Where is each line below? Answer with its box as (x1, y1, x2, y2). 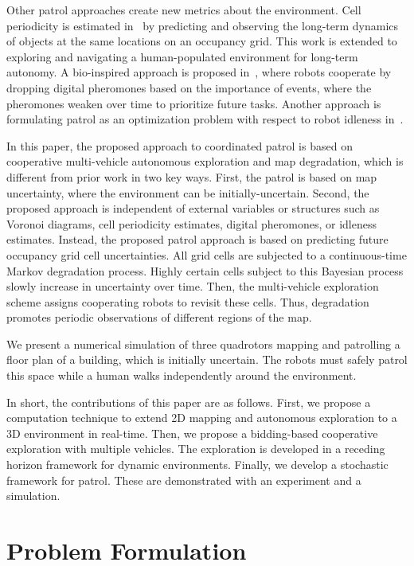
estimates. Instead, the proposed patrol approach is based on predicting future (6, 231, 389, 248)
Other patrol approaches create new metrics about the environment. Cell (6, 2, 361, 18)
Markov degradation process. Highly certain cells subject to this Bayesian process (6, 262, 404, 279)
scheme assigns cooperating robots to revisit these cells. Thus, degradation (6, 293, 369, 310)
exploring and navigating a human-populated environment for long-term (6, 48, 358, 64)
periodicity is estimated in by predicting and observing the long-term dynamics (6, 17, 399, 33)
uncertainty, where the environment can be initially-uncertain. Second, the (6, 184, 369, 201)
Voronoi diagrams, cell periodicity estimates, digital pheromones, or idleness (6, 215, 377, 232)
